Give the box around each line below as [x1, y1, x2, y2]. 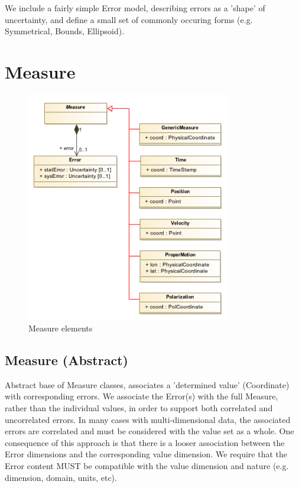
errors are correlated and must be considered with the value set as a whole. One [5, 425, 294, 437]
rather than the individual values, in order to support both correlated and [5, 402, 273, 414]
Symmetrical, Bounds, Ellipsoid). [5, 25, 125, 37]
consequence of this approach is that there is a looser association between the [5, 436, 285, 448]
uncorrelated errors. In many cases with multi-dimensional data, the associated [5, 413, 291, 425]
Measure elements [28, 322, 93, 334]
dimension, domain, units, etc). [5, 471, 117, 483]
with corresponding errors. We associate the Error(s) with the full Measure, [5, 390, 278, 402]
